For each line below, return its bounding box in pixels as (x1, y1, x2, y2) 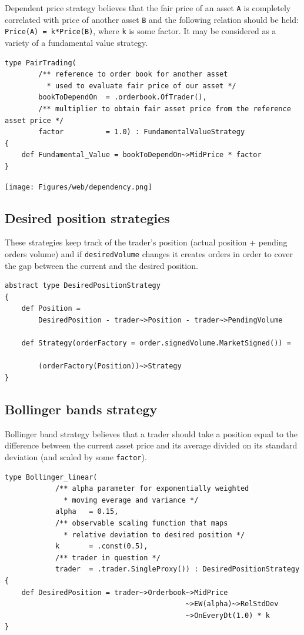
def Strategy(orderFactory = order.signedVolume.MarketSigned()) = (21, 339, 291, 348)
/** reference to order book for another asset (38, 70, 228, 79)
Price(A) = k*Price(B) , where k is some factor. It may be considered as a (5, 25, 276, 37)
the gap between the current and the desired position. (5, 259, 198, 271)
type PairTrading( (5, 58, 76, 67)
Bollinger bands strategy (5, 400, 158, 418)
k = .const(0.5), (55, 542, 148, 551)
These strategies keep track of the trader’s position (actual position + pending (5, 236, 288, 248)
